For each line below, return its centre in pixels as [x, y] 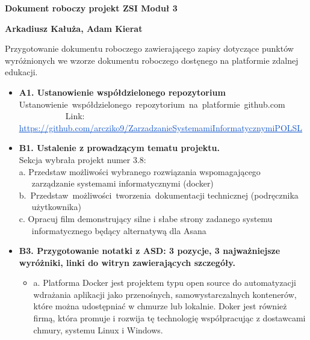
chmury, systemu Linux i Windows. [98, 329]
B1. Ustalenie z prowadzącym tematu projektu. [119, 148]
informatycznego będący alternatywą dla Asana [119, 230]
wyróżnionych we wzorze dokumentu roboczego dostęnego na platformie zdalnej [152, 60]
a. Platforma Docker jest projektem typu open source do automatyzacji [165, 283]
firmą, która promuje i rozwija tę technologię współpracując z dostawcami [169, 318]
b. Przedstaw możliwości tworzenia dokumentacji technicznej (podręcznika [159, 195]
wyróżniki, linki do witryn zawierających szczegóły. [127, 262]
